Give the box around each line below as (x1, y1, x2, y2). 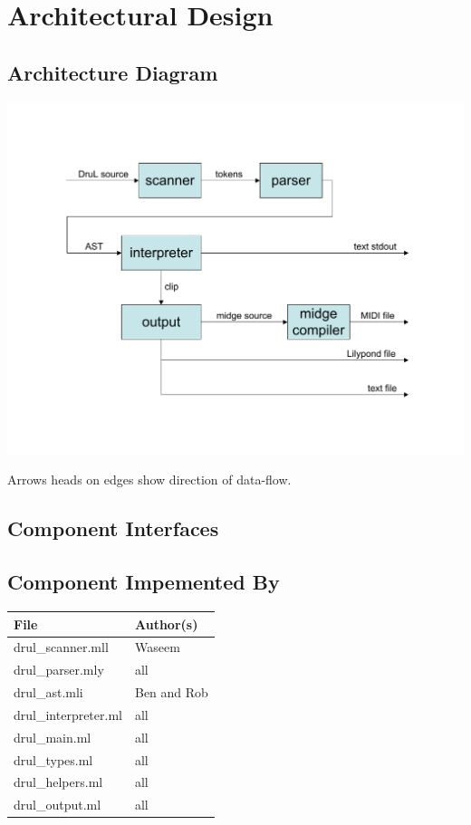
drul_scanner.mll (14, 638, 109, 657)
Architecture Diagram (7, 58, 218, 86)
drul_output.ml (14, 795, 101, 814)
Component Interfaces (7, 514, 219, 542)
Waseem (134, 638, 180, 657)
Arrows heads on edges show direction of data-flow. (7, 470, 292, 489)
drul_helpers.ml (14, 772, 103, 791)
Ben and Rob (134, 683, 208, 702)
